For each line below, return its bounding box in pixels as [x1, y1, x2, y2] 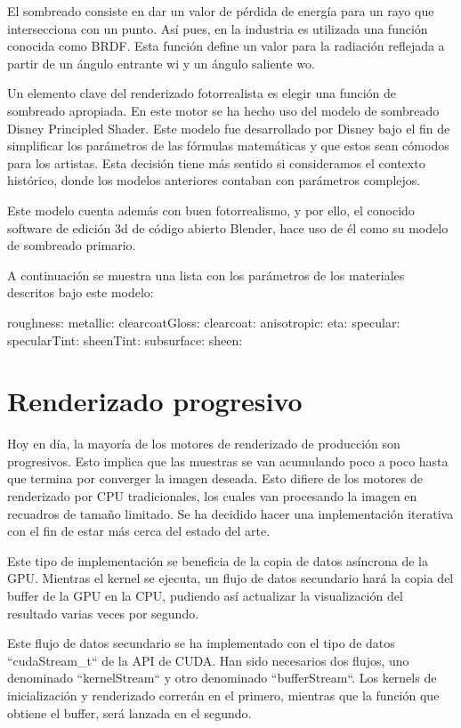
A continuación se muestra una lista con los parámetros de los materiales [7, 265, 405, 284]
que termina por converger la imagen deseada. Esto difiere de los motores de [7, 469, 423, 488]
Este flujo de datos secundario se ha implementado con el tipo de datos [7, 634, 395, 652]
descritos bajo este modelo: [7, 283, 154, 302]
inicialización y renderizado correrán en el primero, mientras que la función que [7, 685, 440, 704]
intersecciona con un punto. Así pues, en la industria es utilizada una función [7, 19, 428, 37]
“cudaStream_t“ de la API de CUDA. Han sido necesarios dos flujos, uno [7, 651, 409, 669]
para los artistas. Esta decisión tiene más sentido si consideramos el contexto [7, 153, 425, 172]
